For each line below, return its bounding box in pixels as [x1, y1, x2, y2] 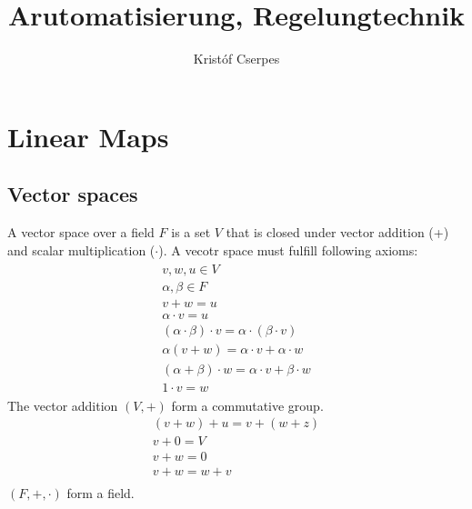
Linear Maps [7, 117, 169, 155]
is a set [171, 223, 211, 242]
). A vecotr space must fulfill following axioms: [158, 240, 418, 259]
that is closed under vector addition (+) [226, 223, 449, 242]
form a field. [66, 484, 135, 503]
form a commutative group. [171, 395, 324, 414]
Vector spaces [7, 180, 138, 208]
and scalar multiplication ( [7, 240, 156, 259]
